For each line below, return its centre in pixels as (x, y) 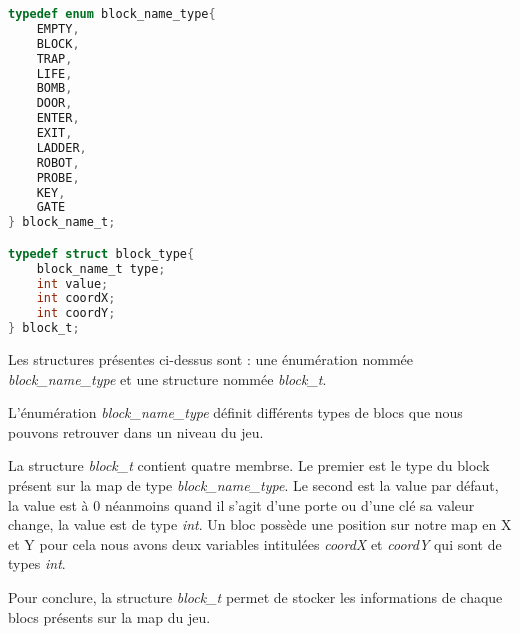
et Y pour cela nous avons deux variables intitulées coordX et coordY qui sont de (255, 543)
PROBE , (58, 177)
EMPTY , (58, 28)
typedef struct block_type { (101, 253)
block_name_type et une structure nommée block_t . (167, 378)
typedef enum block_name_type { (112, 14)
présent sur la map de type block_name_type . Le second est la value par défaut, (253, 485)
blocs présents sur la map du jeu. (109, 616)
